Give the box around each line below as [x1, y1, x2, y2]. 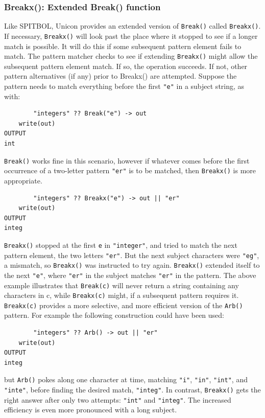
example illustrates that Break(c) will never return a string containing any [4, 280, 239, 290]
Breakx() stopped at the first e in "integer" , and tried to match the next [4, 239, 237, 250]
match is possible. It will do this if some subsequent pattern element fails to [4, 40, 242, 51]
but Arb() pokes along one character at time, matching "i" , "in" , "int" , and [4, 374, 248, 385]
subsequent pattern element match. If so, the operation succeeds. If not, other [4, 60, 248, 71]
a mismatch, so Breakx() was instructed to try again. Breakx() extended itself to [4, 260, 260, 270]
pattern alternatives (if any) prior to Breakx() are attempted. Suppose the [4, 71, 237, 81]
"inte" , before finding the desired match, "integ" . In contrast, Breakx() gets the [4, 384, 261, 395]
